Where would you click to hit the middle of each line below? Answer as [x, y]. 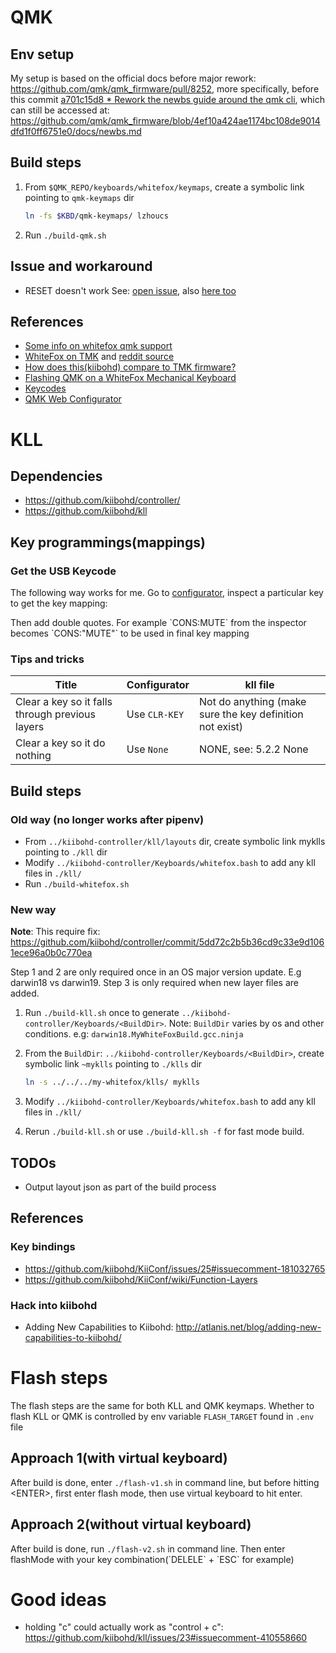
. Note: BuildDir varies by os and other [244, 1023]
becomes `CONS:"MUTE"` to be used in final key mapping [130, 633]
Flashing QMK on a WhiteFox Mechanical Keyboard [130, 378]
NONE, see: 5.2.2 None [254, 749]
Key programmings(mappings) [108, 542]
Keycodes [45, 388]
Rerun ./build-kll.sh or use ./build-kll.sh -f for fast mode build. [164, 1132]
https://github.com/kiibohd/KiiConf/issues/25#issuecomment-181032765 [175, 1268]
